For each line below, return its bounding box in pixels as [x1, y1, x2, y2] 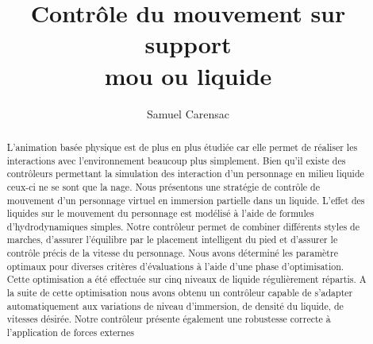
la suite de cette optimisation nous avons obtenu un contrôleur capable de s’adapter [6, 286, 353, 300]
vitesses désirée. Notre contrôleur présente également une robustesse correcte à [6, 312, 331, 326]
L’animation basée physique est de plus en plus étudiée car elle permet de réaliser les [6, 140, 358, 153]
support [144, 28, 232, 60]
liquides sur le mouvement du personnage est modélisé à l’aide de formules [6, 207, 314, 220]
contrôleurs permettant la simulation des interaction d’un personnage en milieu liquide [6, 167, 364, 180]
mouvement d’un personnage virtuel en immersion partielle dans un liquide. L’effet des [6, 193, 365, 207]
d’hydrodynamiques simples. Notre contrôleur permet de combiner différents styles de [6, 219, 360, 233]
